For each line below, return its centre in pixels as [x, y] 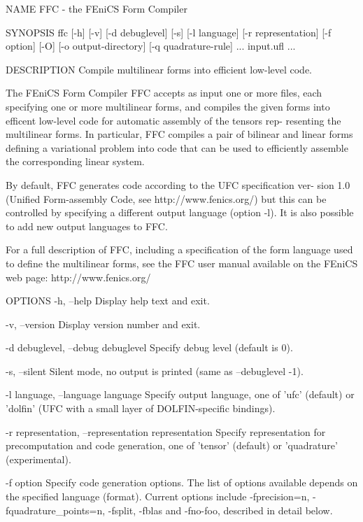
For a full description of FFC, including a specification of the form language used [179, 249]
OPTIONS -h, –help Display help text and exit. [108, 301]
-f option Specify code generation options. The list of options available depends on [182, 482]
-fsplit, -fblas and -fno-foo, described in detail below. [220, 510]
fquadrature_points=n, [56, 510]
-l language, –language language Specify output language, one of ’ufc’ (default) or [180, 394]
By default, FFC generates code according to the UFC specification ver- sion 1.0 [178, 184]
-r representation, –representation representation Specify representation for [166, 431]
